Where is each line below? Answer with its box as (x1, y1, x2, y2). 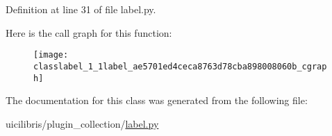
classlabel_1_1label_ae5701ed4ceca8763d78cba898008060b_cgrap (33, 61, 327, 71)
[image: (33, 50, 69, 60)
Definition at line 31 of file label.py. (6, 2, 156, 16)
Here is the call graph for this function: (6, 25, 172, 40)
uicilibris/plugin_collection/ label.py (6, 116, 159, 130)
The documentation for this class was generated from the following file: (6, 93, 308, 108)
